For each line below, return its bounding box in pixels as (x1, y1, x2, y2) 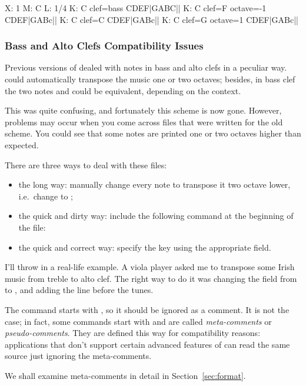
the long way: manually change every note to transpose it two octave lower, (18, 178, 291, 191)
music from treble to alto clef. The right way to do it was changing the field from (5, 272, 297, 284)
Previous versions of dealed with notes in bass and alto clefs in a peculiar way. (5, 61, 287, 74)
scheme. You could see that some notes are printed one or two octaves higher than (5, 127, 301, 139)
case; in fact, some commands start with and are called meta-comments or (5, 315, 272, 327)
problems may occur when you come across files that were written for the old (5, 115, 283, 128)
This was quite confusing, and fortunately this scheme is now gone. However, (5, 104, 282, 117)
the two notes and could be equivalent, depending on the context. (5, 84, 241, 96)
